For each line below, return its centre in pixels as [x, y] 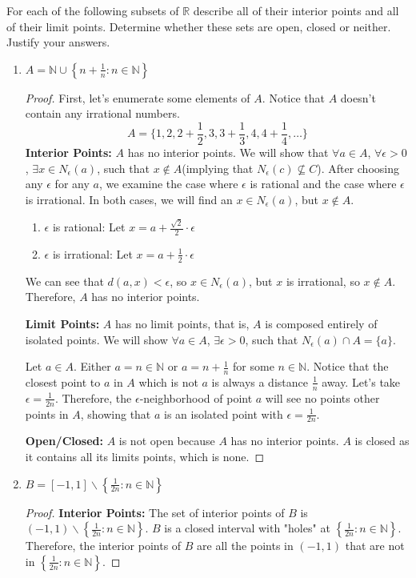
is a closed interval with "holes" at [247, 528]
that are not [375, 546]
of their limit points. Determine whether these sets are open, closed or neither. [199, 26]
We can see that [64, 281]
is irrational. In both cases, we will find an [129, 199]
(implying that [218, 168]
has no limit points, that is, [182, 323]
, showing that [116, 413]
